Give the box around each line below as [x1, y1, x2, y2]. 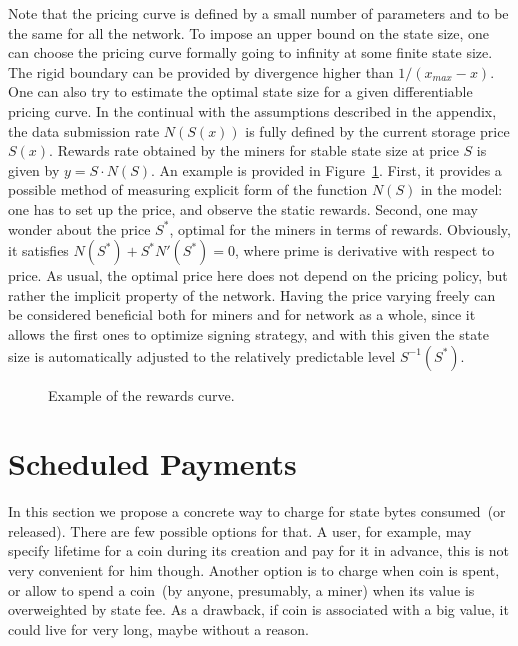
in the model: [420, 179, 503, 200]
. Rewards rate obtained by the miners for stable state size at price [49, 140, 459, 161]
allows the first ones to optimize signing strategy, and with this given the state [8, 323, 489, 344]
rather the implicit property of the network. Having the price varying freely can [8, 284, 496, 305]
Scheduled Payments [8, 443, 297, 484]
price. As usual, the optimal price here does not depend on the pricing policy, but [8, 265, 508, 286]
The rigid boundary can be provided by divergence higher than [8, 61, 394, 82]
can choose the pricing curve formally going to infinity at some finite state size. [8, 42, 493, 63]
